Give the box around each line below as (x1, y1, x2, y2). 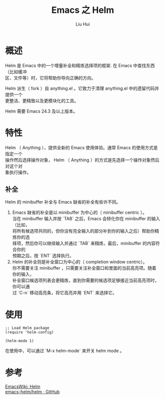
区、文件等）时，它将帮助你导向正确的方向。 (5, 75, 96, 80)
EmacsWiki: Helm (5, 384, 40, 390)
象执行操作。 (5, 169, 31, 175)
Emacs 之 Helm (51, 4, 114, 16)
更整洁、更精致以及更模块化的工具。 (5, 97, 79, 104)
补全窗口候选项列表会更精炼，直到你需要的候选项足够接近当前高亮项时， (12, 278, 159, 283)
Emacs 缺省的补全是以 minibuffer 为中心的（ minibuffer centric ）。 (12, 209, 147, 215)
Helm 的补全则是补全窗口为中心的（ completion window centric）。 (12, 259, 148, 265)
